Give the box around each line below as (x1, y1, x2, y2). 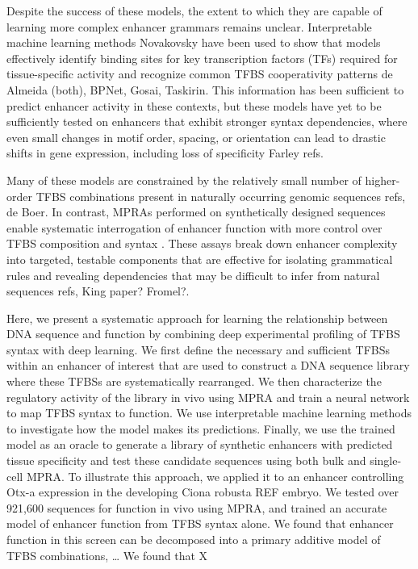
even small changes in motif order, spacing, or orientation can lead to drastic (6, 128, 386, 145)
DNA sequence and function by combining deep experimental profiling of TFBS (6, 325, 400, 342)
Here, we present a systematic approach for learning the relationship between (6, 309, 388, 326)
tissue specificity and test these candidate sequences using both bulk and (6, 452, 366, 469)
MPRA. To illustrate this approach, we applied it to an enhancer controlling (26, 467, 404, 484)
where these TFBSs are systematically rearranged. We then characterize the (6, 373, 382, 390)
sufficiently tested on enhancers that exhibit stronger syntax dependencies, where (6, 113, 408, 130)
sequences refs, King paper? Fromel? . (6, 282, 190, 299)
